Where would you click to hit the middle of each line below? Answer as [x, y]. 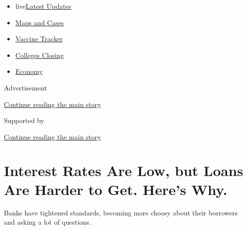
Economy [29, 71]
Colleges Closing [40, 55]
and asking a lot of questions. [48, 222]
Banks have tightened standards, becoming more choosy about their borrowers [121, 212]
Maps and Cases [40, 22]
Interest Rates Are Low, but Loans [124, 170]
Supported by [24, 120]
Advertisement [26, 87]
